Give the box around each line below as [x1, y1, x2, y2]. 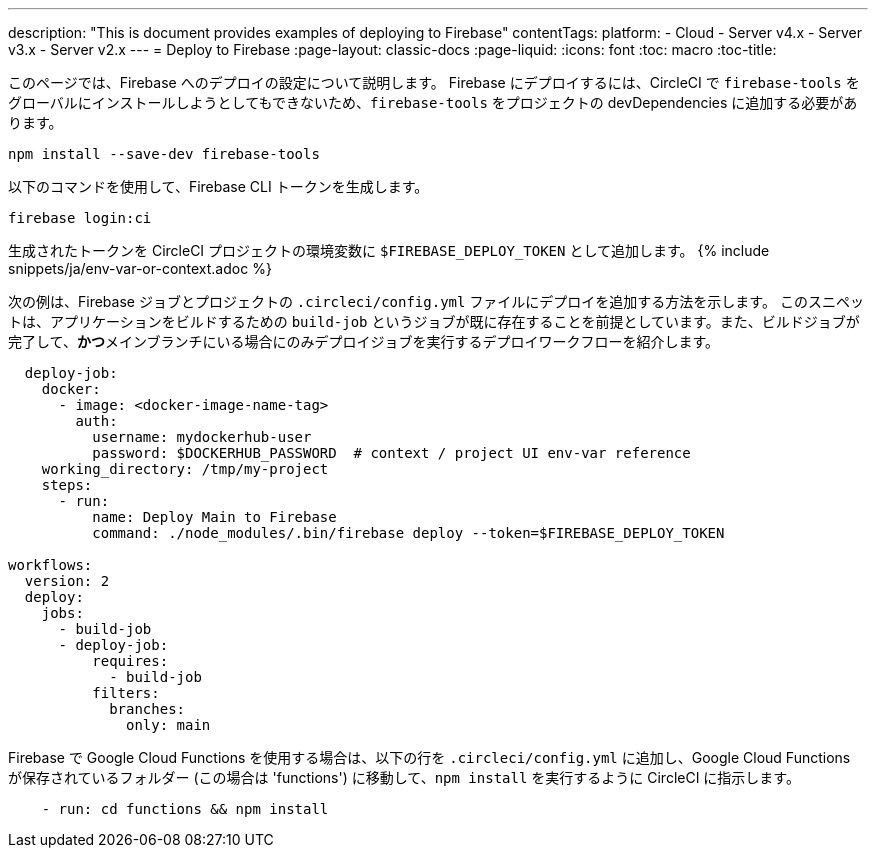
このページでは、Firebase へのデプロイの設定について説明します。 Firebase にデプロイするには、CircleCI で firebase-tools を [8, 74, 860, 91]
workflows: [8, 557, 93, 573]
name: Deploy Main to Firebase [92, 509, 337, 525]
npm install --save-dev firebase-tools [8, 146, 320, 162]
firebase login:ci [8, 210, 152, 226]
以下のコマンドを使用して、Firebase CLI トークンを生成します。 [8, 178, 429, 195]
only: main [126, 717, 211, 733]
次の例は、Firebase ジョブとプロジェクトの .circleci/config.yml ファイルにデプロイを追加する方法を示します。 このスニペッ [8, 293, 864, 310]
